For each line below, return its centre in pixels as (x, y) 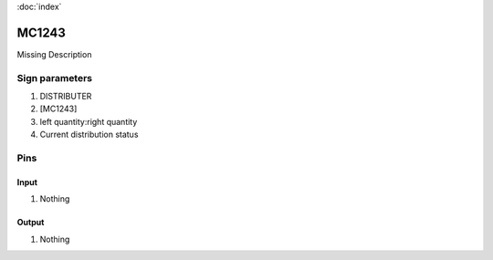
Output (31, 223)
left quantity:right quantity (89, 121)
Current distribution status (89, 135)
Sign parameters (55, 78)
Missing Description (54, 54)
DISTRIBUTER (66, 97)
